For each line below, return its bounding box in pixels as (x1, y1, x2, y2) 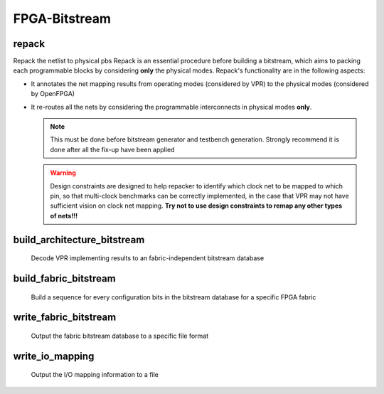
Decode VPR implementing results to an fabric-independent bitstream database (31, 254, 265, 262)
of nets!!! (50, 211, 78, 220)
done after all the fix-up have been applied (50, 145, 175, 154)
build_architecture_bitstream (13, 233, 145, 245)
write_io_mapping (13, 350, 95, 362)
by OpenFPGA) (31, 90, 75, 98)
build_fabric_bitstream (13, 272, 117, 284)
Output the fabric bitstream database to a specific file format (31, 331, 209, 340)
